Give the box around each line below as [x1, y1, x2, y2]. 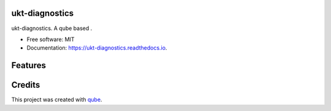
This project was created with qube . [11, 96, 102, 104]
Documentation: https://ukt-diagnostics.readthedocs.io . [26, 44, 167, 52]
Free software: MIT [26, 36, 75, 43]
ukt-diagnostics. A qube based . [11, 25, 93, 32]
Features [11, 60, 46, 71]
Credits [11, 80, 40, 90]
